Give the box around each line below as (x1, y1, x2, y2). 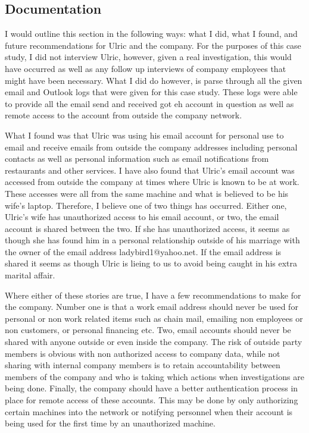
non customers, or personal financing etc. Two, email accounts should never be (5, 324, 291, 336)
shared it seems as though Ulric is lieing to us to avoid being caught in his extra (5, 257, 298, 269)
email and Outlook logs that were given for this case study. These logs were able (5, 86, 298, 98)
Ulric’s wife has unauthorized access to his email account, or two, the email (5, 211, 279, 223)
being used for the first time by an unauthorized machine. (5, 417, 216, 429)
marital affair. (5, 269, 55, 281)
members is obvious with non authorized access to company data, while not (5, 347, 280, 359)
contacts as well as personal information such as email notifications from (5, 152, 269, 165)
